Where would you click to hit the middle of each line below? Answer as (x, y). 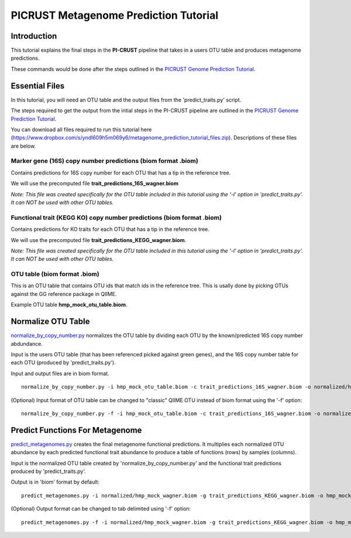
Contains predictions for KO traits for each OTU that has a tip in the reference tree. (110, 229)
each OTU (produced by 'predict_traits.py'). (63, 363)
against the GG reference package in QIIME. (64, 294)
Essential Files (38, 86)
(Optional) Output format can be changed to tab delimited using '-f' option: (101, 509)
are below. (23, 146)
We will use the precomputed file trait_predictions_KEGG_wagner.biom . (99, 240)
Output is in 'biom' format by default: (55, 482)
